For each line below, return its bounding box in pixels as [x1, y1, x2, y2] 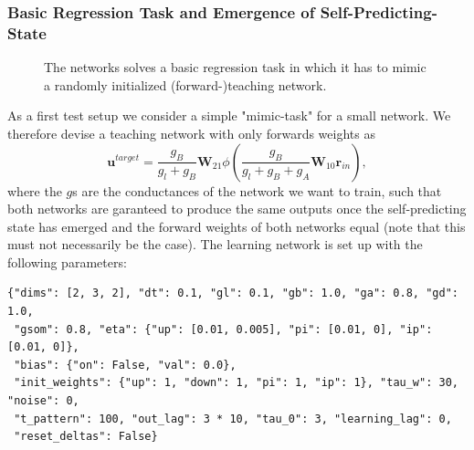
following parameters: [7, 252, 127, 271]
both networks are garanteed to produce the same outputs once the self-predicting [7, 199, 467, 218]
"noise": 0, [7, 394, 79, 408]
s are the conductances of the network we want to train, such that [72, 181, 442, 200]
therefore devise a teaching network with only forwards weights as [7, 123, 375, 142]
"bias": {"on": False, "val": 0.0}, [14, 358, 237, 372]
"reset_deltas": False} [14, 430, 158, 444]
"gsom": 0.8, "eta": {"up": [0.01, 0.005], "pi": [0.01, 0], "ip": [14, 322, 433, 336]
